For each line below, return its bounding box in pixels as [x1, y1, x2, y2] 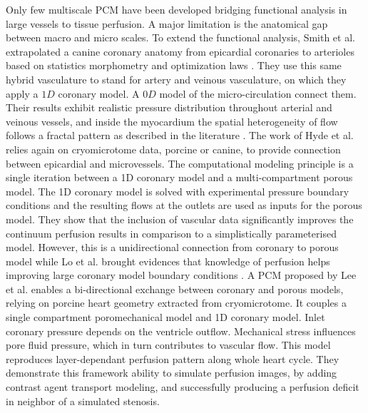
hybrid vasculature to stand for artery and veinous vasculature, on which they [6, 71, 347, 86]
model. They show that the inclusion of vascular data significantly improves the [6, 211, 354, 226]
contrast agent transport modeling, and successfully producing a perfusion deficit [6, 379, 359, 394]
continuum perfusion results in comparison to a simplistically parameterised [6, 225, 337, 240]
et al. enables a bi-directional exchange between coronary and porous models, [6, 281, 344, 296]
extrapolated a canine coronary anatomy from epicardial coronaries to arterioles [6, 44, 354, 58]
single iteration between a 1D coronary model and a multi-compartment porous [6, 170, 353, 185]
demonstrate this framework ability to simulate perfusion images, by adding [6, 365, 337, 380]
